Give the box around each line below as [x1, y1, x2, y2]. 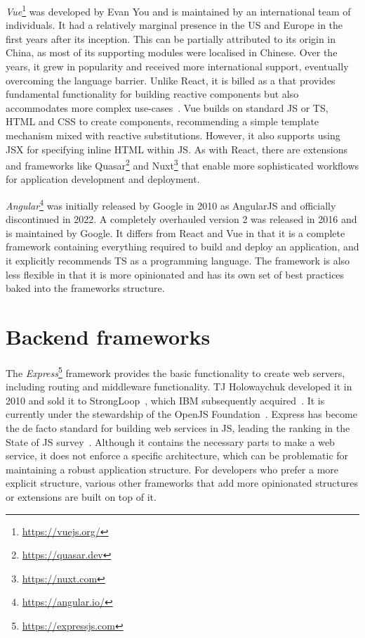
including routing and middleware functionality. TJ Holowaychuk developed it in [6, 379, 352, 394]
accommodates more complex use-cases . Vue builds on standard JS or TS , [6, 100, 328, 115]
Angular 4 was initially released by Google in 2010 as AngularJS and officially [6, 196, 336, 212]
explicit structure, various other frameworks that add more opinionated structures [6, 476, 359, 490]
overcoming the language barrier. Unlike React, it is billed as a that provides [6, 72, 336, 87]
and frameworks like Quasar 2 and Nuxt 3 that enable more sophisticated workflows [6, 156, 359, 172]
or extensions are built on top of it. [6, 489, 157, 504]
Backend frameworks [6, 322, 211, 351]
